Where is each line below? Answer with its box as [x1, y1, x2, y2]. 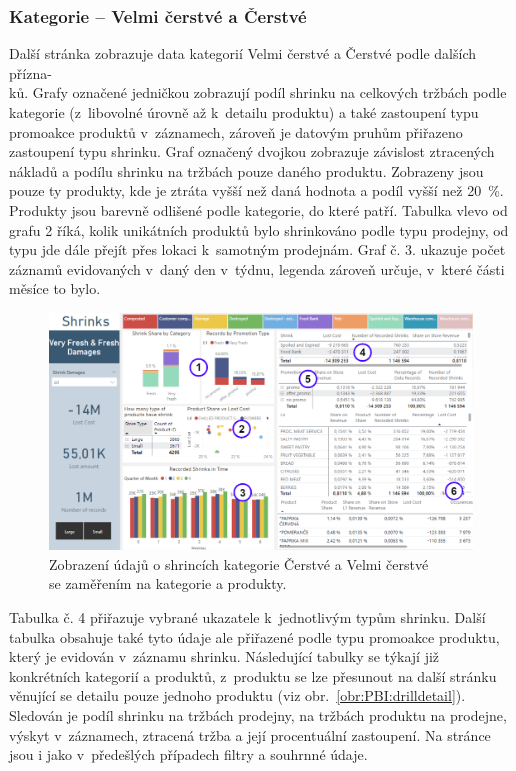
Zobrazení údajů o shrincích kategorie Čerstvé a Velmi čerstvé [49, 553, 429, 574]
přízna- [9, 62, 52, 83]
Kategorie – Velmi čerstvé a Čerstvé [9, 3, 307, 28]
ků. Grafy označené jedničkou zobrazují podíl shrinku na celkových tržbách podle [9, 82, 507, 103]
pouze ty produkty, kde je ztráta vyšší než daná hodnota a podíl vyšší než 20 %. [9, 180, 504, 201]
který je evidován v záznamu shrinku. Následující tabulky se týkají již [9, 646, 440, 667]
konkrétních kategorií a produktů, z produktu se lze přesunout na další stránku [9, 665, 497, 686]
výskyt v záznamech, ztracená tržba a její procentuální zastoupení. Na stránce [9, 724, 491, 745]
